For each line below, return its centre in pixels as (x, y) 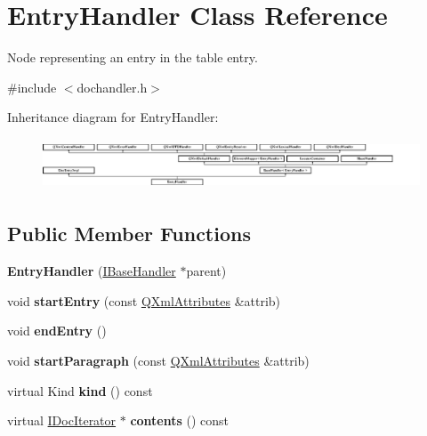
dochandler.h (112, 87)
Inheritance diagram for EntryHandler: (113, 117)
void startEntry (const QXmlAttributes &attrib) (144, 300)
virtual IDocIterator (62, 420)
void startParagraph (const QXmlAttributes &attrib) (158, 360)
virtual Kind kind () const (80, 390)
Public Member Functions (129, 234)
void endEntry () (57, 331)
